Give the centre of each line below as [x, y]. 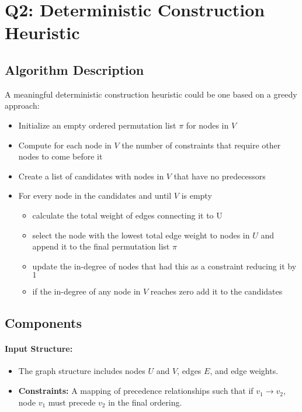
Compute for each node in [65, 145]
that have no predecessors [220, 176]
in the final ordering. [145, 402]
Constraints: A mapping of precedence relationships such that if [136, 391]
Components [43, 323]
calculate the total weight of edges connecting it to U [127, 215]
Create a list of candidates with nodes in [91, 176]
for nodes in [207, 125]
